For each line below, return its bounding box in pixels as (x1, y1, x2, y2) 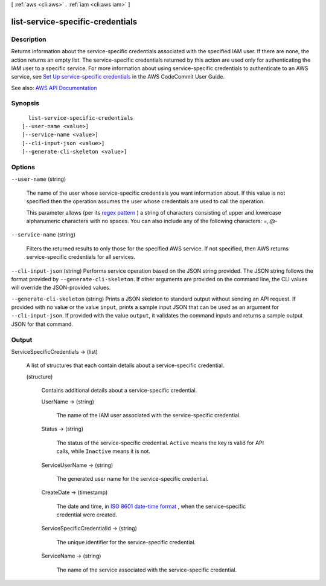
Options (11, 163, 36, 171)
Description (11, 35, 46, 44)
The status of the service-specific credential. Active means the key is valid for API (56, 439, 264, 446)
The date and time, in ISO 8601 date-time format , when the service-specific (56, 503, 246, 510)
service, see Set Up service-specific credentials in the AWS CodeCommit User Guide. (11, 73, 225, 80)
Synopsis (11, 99, 39, 108)
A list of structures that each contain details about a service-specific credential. (26, 362, 225, 369)
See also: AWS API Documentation (11, 84, 97, 91)
